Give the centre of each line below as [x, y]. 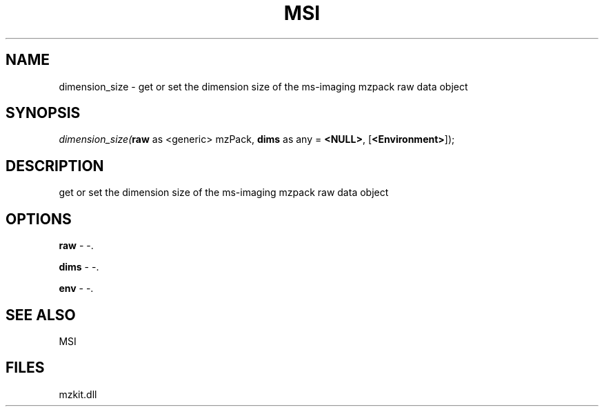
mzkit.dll [78, 394]
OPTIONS [39, 219]
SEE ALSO [41, 315]
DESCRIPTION [55, 166]
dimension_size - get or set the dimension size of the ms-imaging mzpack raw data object [263, 86]
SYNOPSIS [43, 113]
